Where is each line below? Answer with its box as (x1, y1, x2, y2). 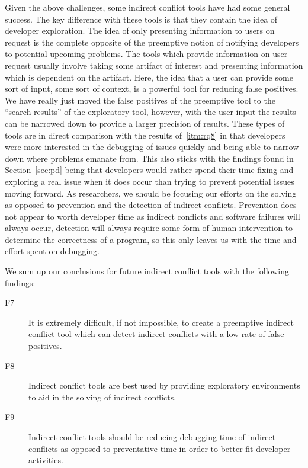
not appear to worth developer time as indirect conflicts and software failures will (5, 210, 300, 222)
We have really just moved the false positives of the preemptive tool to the (5, 94, 275, 106)
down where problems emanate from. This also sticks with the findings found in (5, 152, 294, 164)
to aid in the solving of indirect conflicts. (28, 390, 177, 403)
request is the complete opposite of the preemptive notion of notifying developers (5, 36, 299, 48)
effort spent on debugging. (5, 245, 100, 257)
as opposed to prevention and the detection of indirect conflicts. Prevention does (5, 198, 297, 211)
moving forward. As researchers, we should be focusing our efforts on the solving (5, 187, 297, 199)
